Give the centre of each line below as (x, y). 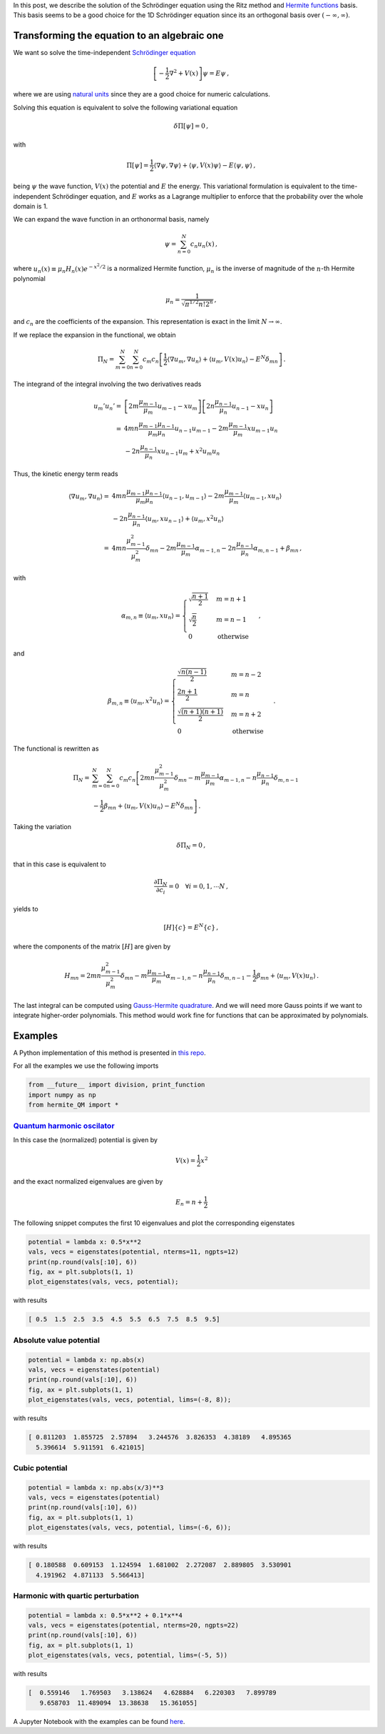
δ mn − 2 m (161, 549)
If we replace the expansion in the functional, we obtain (94, 335)
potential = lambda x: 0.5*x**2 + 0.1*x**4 (106, 1615)
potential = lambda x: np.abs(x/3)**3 (96, 1487)
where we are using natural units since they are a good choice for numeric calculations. (142, 94)
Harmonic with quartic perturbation (76, 1595)
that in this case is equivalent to (60, 864)
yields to (26, 909)
